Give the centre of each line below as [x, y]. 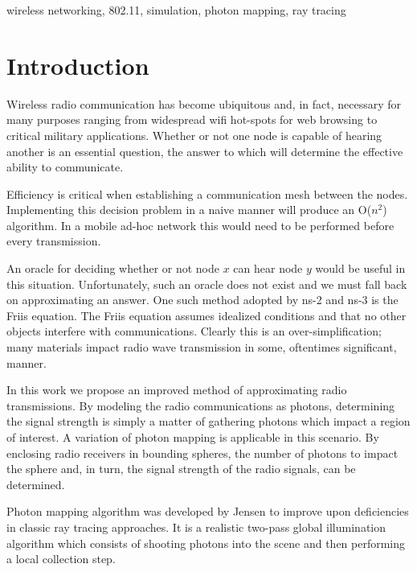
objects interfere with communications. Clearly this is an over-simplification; [194, 331]
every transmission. [54, 241]
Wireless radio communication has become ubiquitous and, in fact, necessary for [204, 103]
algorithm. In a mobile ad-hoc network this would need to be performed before [200, 225]
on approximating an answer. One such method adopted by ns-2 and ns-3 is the [202, 300]
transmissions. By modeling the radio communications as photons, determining [201, 405]
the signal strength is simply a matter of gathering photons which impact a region [208, 421]
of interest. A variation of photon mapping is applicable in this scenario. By [193, 437]
